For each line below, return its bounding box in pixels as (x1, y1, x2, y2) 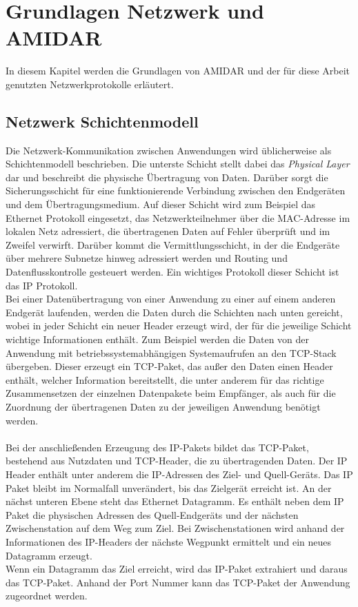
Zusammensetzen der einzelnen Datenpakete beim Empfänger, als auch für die (6, 386, 336, 400)
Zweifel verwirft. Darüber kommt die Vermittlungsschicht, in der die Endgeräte (6, 237, 340, 251)
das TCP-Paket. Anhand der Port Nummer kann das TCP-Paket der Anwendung (6, 575, 350, 589)
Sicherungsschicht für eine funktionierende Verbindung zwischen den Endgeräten (6, 183, 346, 198)
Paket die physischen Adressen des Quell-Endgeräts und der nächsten (6, 507, 299, 522)
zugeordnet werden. (6, 588, 88, 603)
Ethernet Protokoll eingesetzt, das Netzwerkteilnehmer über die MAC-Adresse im (6, 210, 350, 225)
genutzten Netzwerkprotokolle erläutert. (6, 76, 174, 91)
